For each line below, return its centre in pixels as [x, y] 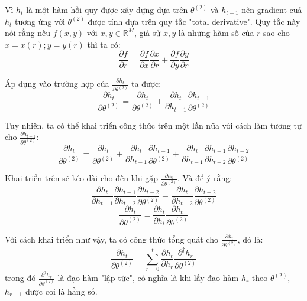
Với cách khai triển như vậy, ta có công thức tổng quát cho [112, 239]
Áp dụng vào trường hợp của [57, 84]
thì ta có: [104, 44]
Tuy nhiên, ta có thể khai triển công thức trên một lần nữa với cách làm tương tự [153, 125]
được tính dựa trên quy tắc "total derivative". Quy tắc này [194, 21]
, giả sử [147, 33]
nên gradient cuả [272, 9]
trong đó [20, 278]
